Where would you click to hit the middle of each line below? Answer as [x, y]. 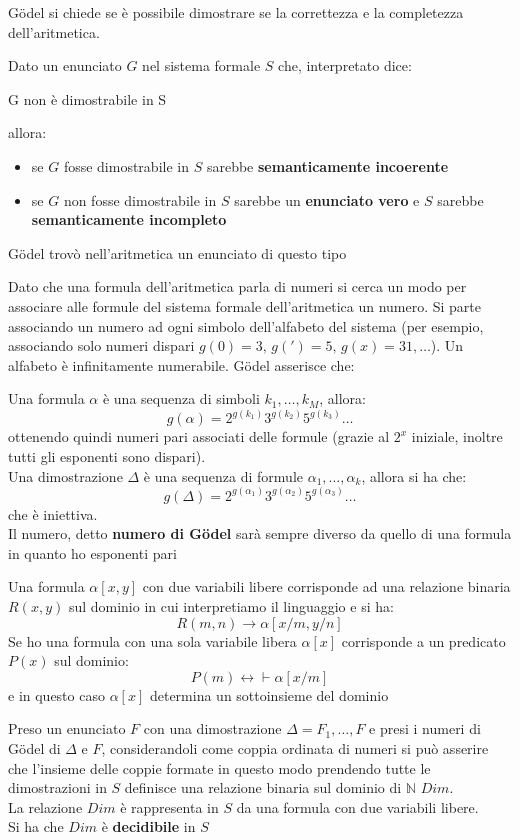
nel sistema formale [201, 65]
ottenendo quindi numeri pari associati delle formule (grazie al [199, 436]
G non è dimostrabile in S [87, 98]
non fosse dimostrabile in [140, 199]
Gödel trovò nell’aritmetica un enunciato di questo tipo [177, 252]
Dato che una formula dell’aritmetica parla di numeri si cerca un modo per [237, 286]
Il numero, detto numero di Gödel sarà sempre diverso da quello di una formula [260, 533]
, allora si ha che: [414, 475]
